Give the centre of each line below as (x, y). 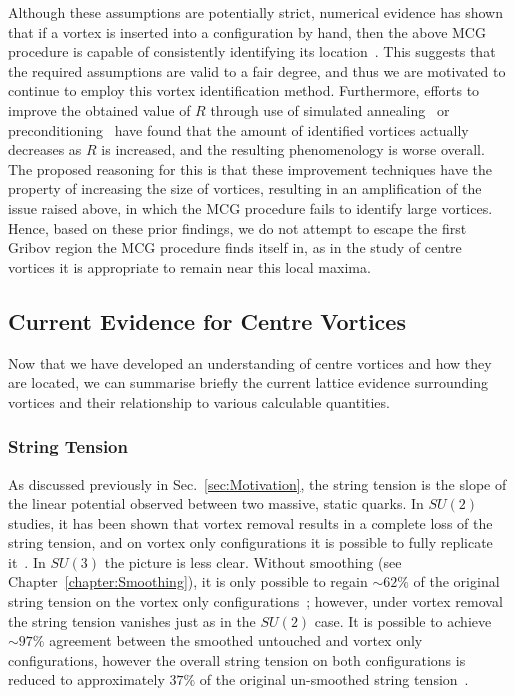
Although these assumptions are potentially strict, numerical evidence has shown (255, 12)
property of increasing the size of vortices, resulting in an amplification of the (245, 188)
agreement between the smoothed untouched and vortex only (236, 640)
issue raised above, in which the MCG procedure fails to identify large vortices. (250, 207)
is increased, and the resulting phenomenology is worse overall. (293, 149)
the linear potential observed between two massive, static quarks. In (216, 503)
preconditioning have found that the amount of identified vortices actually (238, 129)
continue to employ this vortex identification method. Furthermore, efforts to (244, 90)
